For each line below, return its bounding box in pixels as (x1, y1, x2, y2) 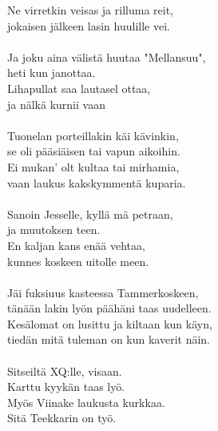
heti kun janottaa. (7, 64, 96, 81)
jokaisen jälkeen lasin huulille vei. (7, 17, 170, 34)
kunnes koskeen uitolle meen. (7, 252, 149, 269)
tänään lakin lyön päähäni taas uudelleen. (7, 300, 212, 316)
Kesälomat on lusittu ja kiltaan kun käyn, (7, 315, 212, 332)
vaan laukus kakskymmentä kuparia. (7, 174, 186, 191)
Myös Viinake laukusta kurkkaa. (7, 393, 165, 410)
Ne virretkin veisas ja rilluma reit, (7, 2, 173, 18)
